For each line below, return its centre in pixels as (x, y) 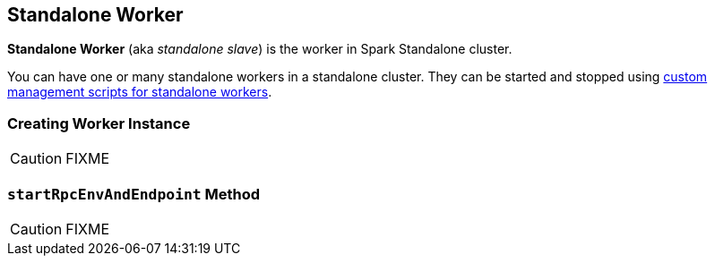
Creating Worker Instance (99, 123)
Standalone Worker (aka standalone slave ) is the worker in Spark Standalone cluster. (260, 49)
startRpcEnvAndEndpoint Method (134, 194)
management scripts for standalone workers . (140, 92)
